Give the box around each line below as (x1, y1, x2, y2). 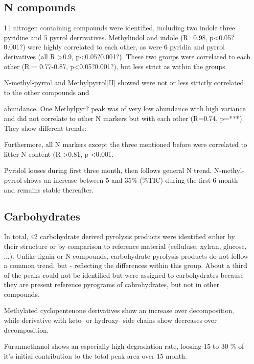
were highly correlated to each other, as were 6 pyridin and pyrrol (27, 42, 225, 52)
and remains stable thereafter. (4, 184, 94, 194)
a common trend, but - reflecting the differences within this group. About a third (4, 260, 247, 270)
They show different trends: (4, 122, 87, 133)
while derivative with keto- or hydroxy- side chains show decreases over (4, 315, 217, 325)
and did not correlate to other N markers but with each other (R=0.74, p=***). (4, 113, 244, 123)
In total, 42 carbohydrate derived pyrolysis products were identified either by (4, 231, 235, 242)
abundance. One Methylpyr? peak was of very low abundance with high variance (4, 103, 246, 114)
